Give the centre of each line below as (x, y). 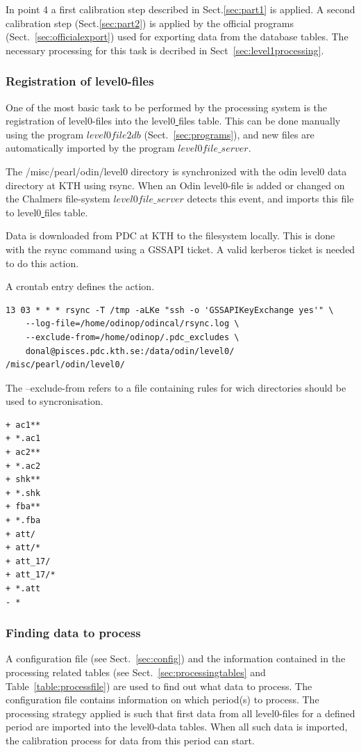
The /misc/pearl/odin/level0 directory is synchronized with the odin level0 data (176, 171)
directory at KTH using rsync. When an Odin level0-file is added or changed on (175, 185)
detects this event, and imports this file (270, 199)
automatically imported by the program (90, 148)
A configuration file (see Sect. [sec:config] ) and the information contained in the (176, 658)
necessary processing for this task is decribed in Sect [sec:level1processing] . (165, 50)
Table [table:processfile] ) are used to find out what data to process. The (159, 686)
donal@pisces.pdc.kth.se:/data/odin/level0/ (130, 351)
